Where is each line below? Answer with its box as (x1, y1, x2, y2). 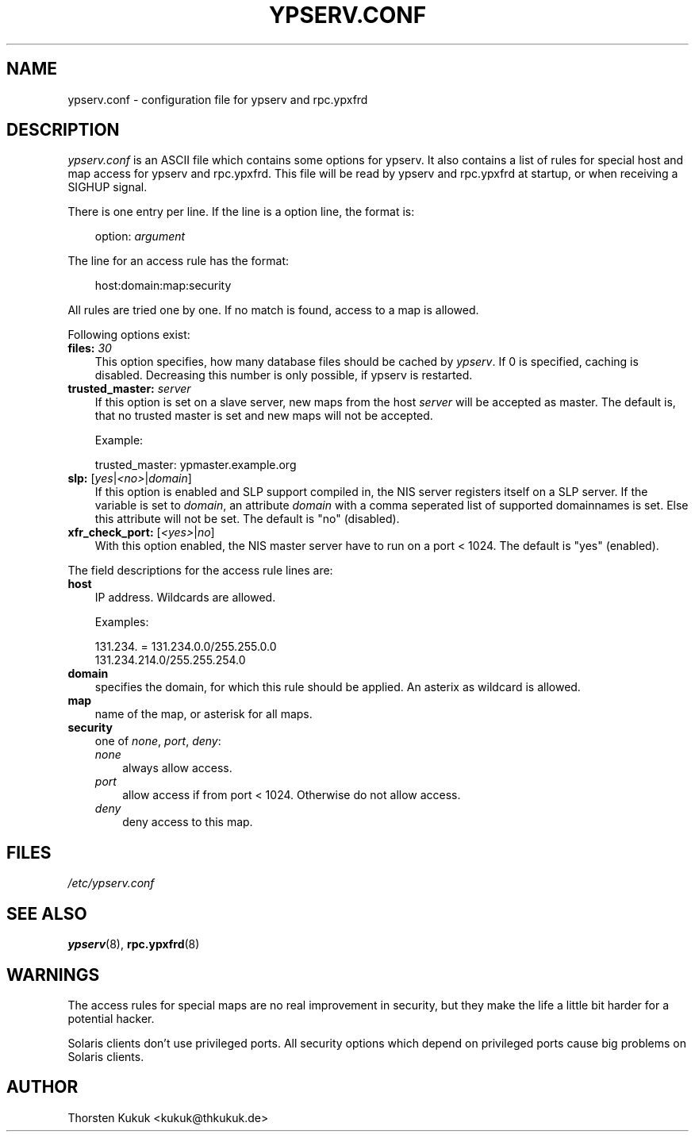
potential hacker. (67, 1011, 155, 1025)
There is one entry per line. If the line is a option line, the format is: (67, 205, 415, 219)
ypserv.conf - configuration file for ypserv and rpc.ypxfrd (67, 92, 368, 106)
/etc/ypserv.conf (67, 876, 155, 890)
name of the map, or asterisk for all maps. (94, 707, 313, 721)
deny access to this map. (122, 815, 253, 829)
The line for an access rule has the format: (67, 254, 289, 268)
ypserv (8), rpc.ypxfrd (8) (67, 937, 200, 952)
